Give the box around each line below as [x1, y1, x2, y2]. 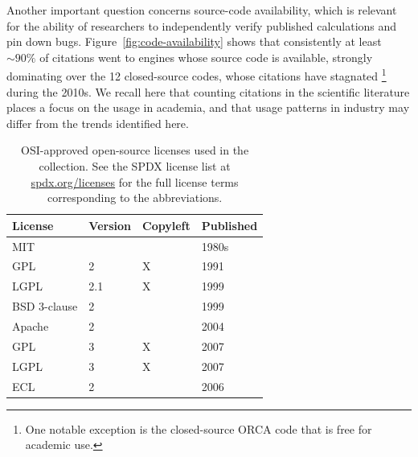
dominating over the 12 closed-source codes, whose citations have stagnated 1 [6, 65, 387, 84]
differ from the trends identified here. [6, 114, 189, 131]
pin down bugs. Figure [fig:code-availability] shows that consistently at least [6, 33, 382, 50]
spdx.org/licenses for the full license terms [31, 173, 239, 190]
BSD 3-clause [12, 298, 78, 315]
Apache [12, 318, 49, 334]
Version [88, 216, 131, 233]
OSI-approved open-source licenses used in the [21, 142, 249, 159]
